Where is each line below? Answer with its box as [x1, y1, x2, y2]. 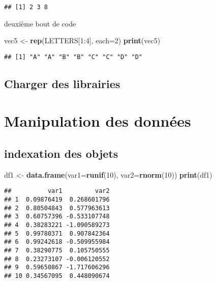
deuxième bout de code [4, 18, 76, 29]
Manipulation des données [4, 110, 191, 131]
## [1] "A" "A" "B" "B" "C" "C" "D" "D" [4, 53, 143, 61]
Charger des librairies [4, 75, 120, 91]
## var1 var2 [4, 187, 110, 195]
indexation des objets [4, 146, 118, 161]
